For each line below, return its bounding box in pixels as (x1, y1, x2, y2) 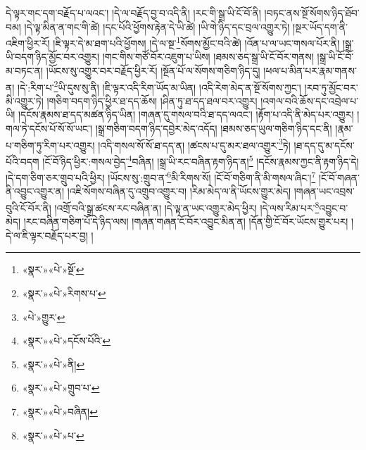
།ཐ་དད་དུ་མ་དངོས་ (294, 137, 355, 152)
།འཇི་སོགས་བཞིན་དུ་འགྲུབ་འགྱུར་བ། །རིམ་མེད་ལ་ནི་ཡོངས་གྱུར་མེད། (67, 184, 291, 199)
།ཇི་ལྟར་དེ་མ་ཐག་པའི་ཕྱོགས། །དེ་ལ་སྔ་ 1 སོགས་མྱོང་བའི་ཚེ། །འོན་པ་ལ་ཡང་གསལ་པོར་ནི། (53, 34, 340, 50)
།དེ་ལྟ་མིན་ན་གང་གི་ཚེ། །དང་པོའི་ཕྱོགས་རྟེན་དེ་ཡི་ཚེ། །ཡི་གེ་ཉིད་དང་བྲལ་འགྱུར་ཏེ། (24, 19, 290, 34)
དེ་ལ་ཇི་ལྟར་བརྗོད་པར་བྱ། (6, 227, 88, 242)
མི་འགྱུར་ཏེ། (6, 93, 44, 108)
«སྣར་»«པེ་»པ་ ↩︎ (22, 427, 84, 442)
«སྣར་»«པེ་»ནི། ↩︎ (22, 356, 85, 371)
